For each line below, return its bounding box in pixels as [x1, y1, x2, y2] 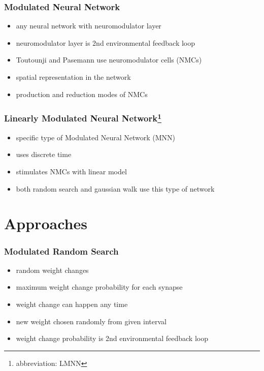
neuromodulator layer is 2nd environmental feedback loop [16, 37, 195, 48]
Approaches [4, 213, 87, 234]
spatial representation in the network [16, 72, 131, 82]
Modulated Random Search [4, 244, 119, 257]
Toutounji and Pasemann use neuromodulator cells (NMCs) [16, 54, 202, 65]
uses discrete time [16, 149, 72, 160]
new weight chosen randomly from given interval [16, 316, 167, 326]
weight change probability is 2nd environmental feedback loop [16, 333, 208, 344]
